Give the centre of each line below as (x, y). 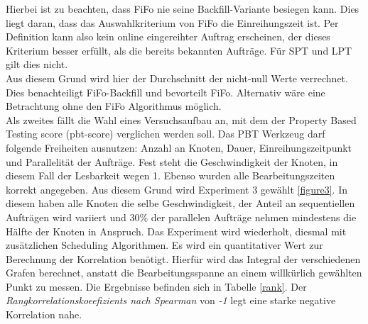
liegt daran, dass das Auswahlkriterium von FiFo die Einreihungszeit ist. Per (172, 22)
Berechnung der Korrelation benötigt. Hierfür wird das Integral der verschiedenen (183, 258)
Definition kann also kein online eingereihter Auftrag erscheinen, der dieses (168, 37)
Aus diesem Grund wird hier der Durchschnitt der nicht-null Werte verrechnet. (177, 78)
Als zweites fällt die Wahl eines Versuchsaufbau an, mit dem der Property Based (181, 119)
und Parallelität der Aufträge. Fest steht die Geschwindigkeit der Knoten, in (172, 161)
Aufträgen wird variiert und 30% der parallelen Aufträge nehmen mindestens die (181, 217)
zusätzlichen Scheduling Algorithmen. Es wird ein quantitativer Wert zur (164, 245)
